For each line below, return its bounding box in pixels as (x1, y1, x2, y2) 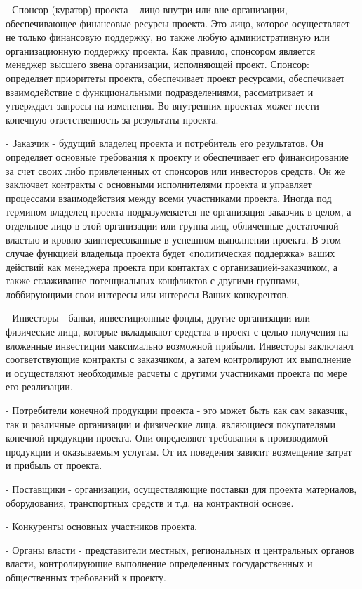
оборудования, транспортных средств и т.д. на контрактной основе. (6, 495, 294, 510)
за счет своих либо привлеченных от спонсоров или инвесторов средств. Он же (6, 163, 346, 178)
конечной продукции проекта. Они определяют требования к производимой (6, 430, 328, 445)
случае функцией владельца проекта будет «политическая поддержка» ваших (6, 246, 335, 260)
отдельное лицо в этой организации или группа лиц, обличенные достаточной (6, 218, 339, 232)
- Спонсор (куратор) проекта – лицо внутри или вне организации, (6, 2, 288, 16)
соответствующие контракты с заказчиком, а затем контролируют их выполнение (6, 352, 351, 366)
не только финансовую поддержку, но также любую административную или (6, 29, 330, 44)
